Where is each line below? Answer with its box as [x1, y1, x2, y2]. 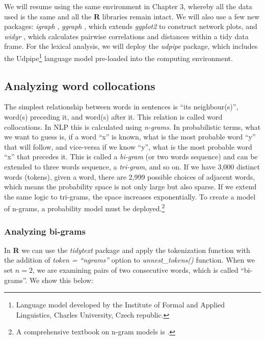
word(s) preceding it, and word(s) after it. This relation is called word [4, 111, 223, 122]
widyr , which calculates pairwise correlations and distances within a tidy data [4, 31, 249, 41]
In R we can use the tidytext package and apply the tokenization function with [4, 244, 250, 255]
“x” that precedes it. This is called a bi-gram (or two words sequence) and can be [4, 151, 258, 162]
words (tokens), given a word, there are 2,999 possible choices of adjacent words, [4, 171, 255, 182]
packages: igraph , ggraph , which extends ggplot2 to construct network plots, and [4, 21, 257, 32]
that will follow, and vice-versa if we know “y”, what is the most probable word [4, 141, 252, 152]
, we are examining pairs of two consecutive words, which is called [32, 265, 238, 275]
